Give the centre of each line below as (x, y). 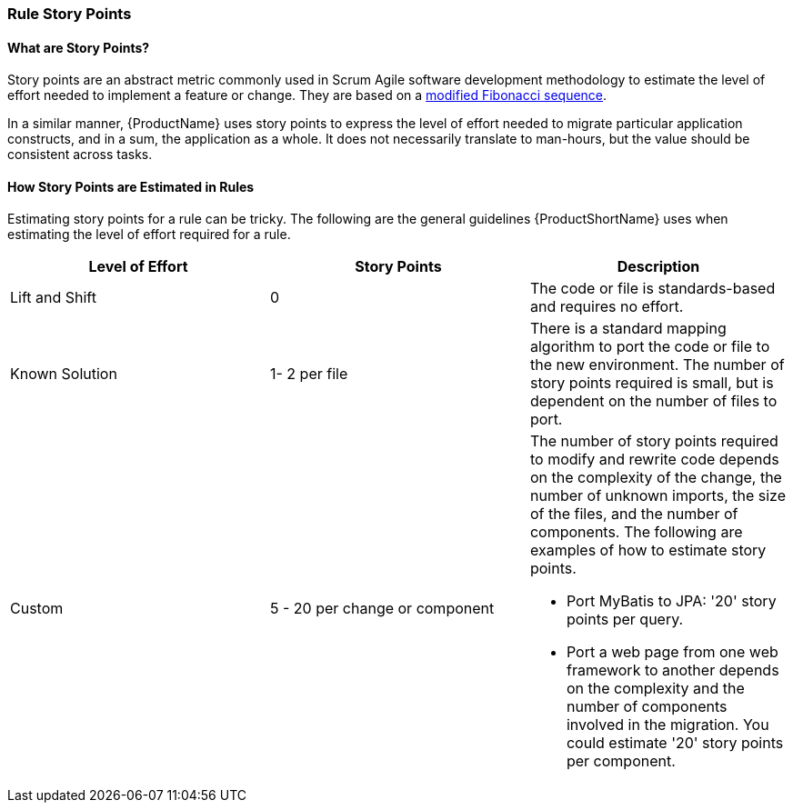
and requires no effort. (607, 307)
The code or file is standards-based (652, 289)
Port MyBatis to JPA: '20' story (671, 601)
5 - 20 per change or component (382, 609)
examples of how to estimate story (648, 550)
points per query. (625, 620)
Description (658, 267)
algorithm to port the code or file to (650, 347)
